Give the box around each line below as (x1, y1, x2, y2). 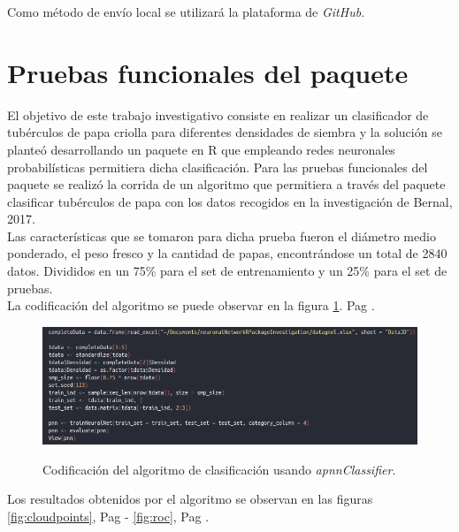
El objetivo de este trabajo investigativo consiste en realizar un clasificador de (7, 105, 429, 124)
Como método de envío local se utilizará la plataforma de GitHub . (7, 3, 365, 20)
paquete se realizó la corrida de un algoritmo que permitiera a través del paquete (7, 175, 446, 194)
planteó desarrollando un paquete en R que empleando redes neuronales (7, 140, 395, 158)
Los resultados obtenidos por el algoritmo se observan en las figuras (7, 490, 373, 508)
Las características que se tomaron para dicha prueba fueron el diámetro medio (7, 226, 436, 245)
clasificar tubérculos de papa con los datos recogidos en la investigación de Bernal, (7, 192, 453, 210)
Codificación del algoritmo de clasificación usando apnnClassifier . (42, 460, 396, 478)
